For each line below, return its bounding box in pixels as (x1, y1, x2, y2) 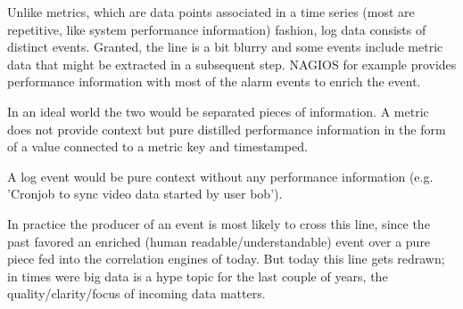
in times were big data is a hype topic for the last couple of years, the (7, 266, 388, 285)
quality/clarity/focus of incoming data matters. (7, 284, 266, 303)
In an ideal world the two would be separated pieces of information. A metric (7, 102, 429, 120)
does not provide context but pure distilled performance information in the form (7, 119, 446, 138)
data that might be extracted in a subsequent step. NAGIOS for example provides (7, 54, 457, 73)
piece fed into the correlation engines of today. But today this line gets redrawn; (7, 249, 445, 268)
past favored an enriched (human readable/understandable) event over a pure (7, 232, 431, 250)
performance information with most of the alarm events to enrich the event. (7, 72, 421, 91)
